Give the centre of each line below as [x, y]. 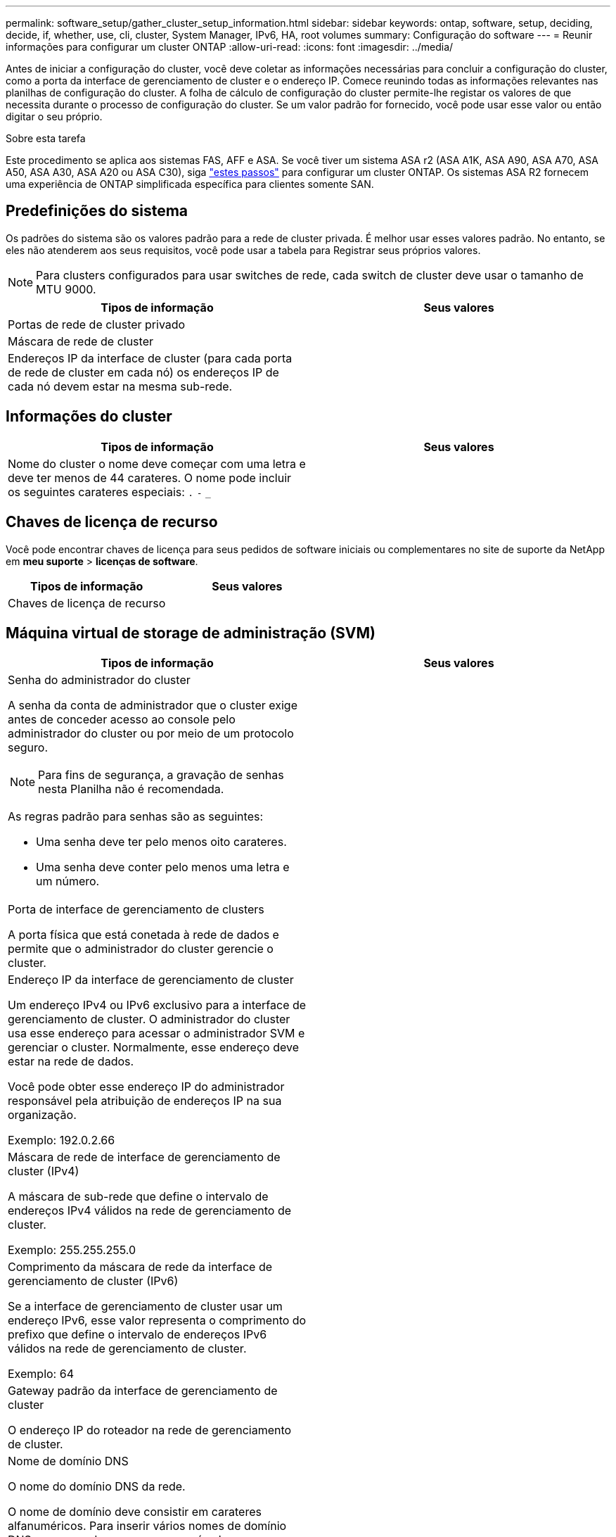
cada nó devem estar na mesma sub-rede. [120, 386]
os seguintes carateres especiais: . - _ [109, 492]
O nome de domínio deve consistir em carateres [135, 1512]
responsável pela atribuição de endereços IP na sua [145, 1101]
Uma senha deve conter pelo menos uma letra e [163, 867]
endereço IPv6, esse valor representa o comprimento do [157, 1321]
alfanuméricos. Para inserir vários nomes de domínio [147, 1526]
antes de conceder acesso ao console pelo [122, 720]
